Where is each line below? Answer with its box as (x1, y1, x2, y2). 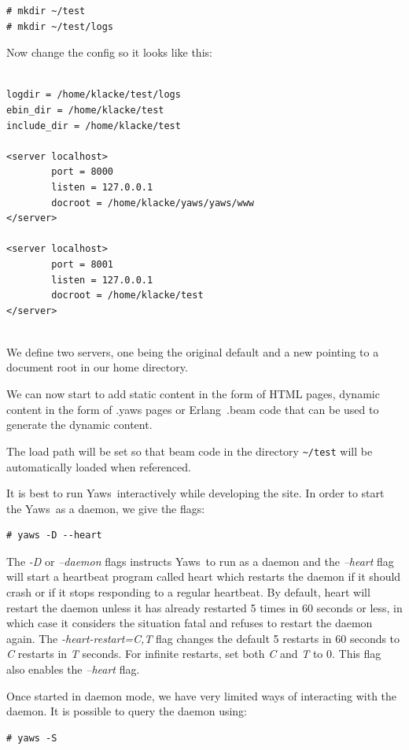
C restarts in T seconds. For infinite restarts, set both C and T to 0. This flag (6, 645, 381, 662)
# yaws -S (6, 732, 57, 744)
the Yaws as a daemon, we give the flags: (6, 500, 205, 516)
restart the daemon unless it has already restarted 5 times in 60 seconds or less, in (6, 599, 403, 615)
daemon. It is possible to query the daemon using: (6, 703, 248, 719)
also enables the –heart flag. (6, 661, 140, 678)
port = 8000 (51, 166, 114, 178)
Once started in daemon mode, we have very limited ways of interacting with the (6, 687, 397, 704)
